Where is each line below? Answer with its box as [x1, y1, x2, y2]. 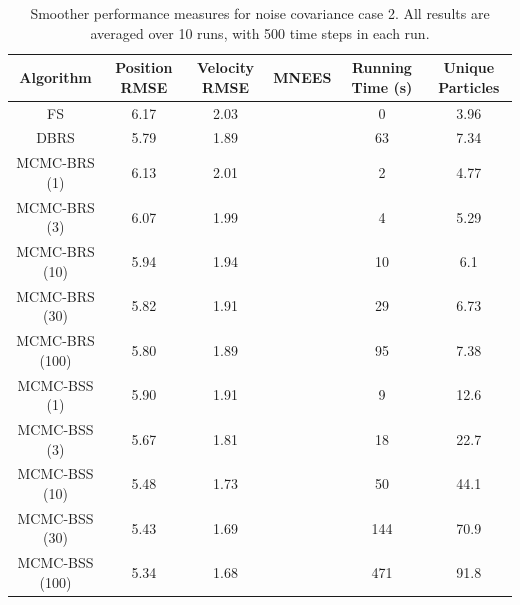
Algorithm [19, 66, 92, 87]
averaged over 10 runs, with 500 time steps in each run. [90, 22, 430, 43]
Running [351, 57, 412, 78]
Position [115, 57, 173, 78]
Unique [443, 57, 495, 78]
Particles [438, 76, 500, 97]
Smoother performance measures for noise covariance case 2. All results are [30, 3, 490, 23]
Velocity [196, 57, 255, 78]
